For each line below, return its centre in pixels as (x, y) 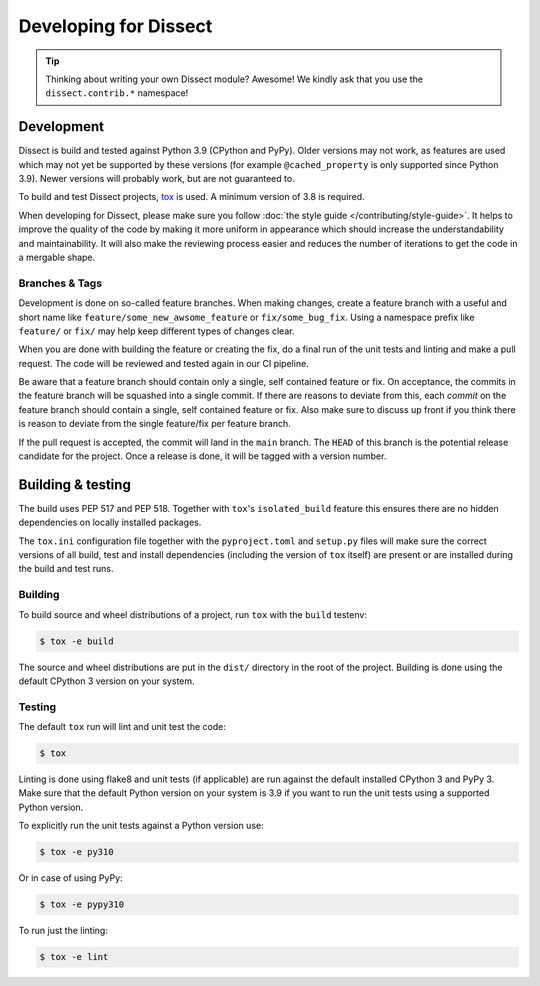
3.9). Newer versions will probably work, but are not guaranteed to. (156, 179)
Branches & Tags (60, 283)
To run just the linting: (63, 931)
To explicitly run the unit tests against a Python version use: (141, 826)
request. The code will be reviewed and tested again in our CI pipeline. (163, 363)
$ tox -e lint (74, 957)
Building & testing (75, 484)
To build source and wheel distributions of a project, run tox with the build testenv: (192, 614)
